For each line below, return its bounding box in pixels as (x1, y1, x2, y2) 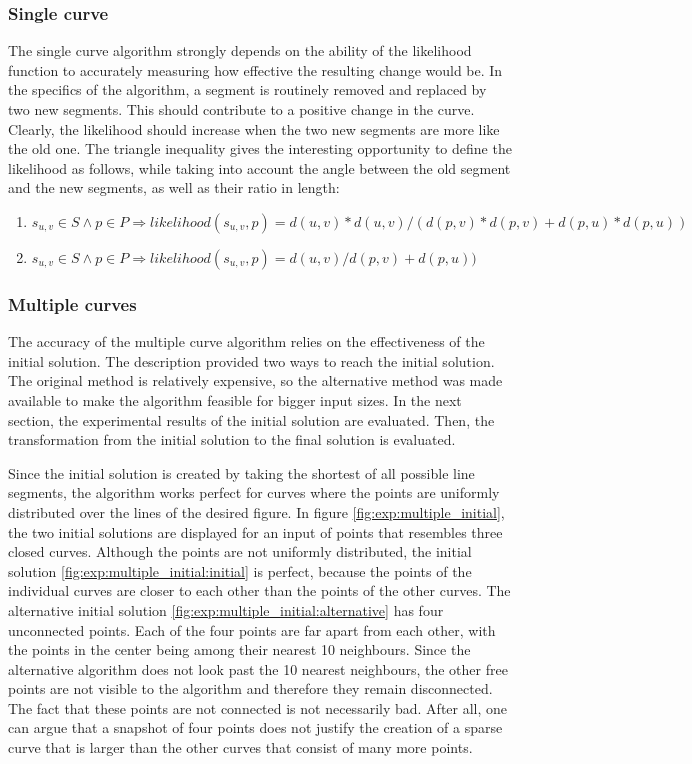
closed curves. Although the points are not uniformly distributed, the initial (8, 541, 472, 562)
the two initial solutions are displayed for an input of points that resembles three (8, 521, 503, 542)
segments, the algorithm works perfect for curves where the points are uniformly (8, 482, 500, 503)
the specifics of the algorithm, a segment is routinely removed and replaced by (8, 79, 487, 100)
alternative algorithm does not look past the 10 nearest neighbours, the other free (8, 658, 508, 679)
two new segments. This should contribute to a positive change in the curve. (8, 99, 475, 119)
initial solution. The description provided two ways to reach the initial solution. (8, 350, 495, 371)
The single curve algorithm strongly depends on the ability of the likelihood (8, 40, 472, 61)
